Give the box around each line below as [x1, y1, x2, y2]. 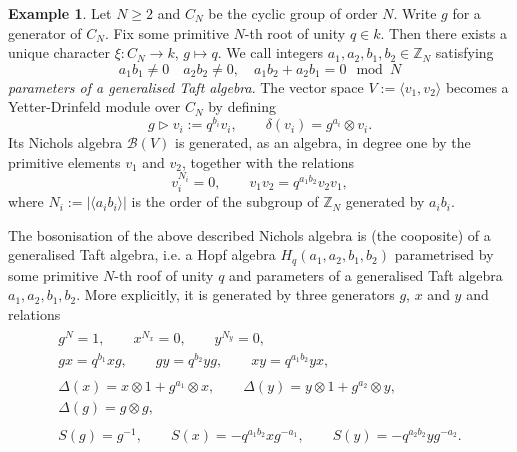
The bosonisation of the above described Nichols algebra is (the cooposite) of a [8, 224, 491, 245]
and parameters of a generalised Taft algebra [229, 264, 503, 285]
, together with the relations [182, 151, 355, 172]
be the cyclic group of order [208, 3, 378, 23]
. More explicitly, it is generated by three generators [76, 284, 395, 305]
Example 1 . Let [8, 3, 112, 23]
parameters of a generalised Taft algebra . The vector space [8, 76, 364, 97]
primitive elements [8, 151, 121, 172]
